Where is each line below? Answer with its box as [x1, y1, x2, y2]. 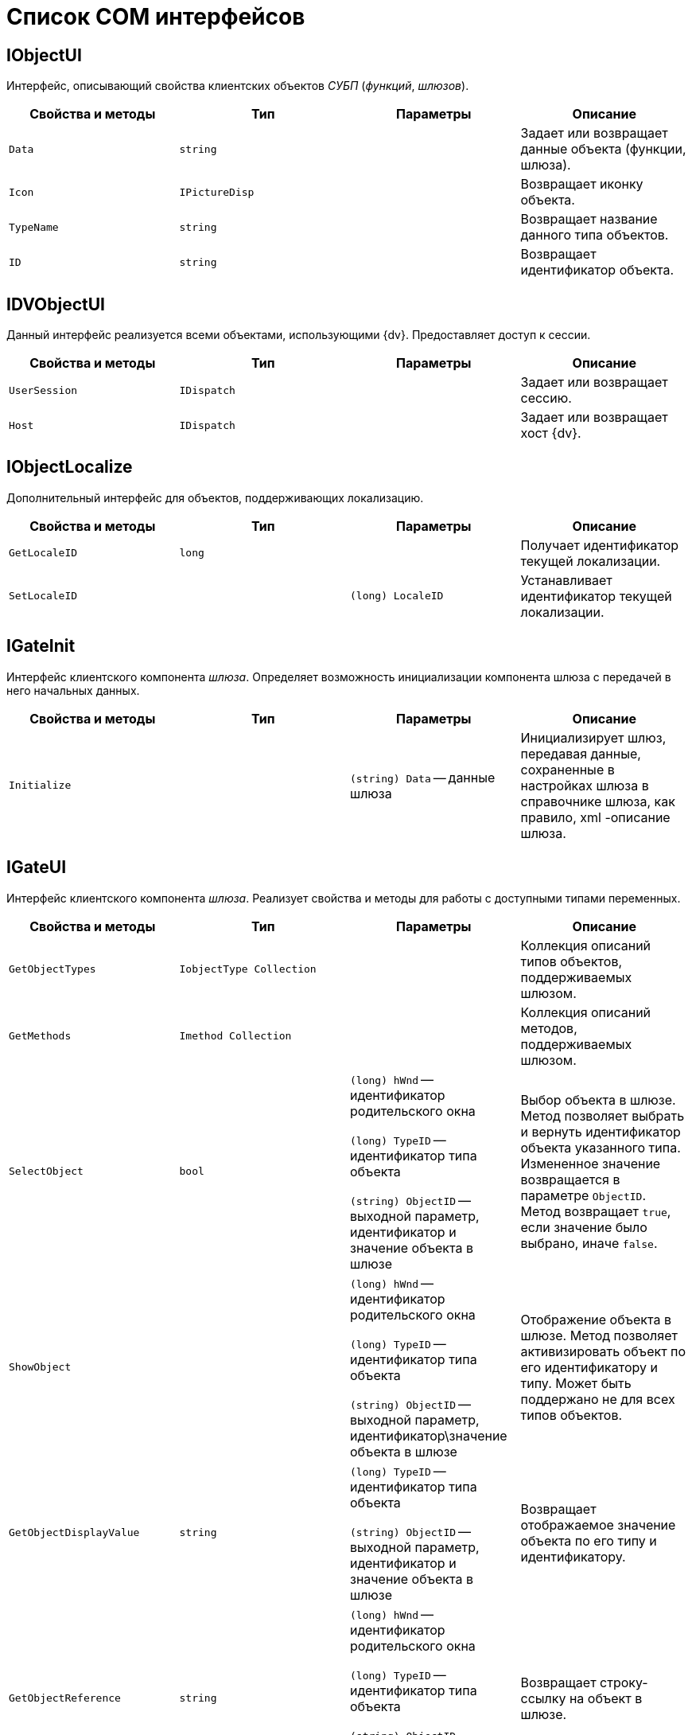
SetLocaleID [9, 590, 78, 602]
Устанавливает [520, 571, 612, 588]
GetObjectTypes [9, 963, 96, 976]
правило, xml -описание [520, 809, 671, 825]
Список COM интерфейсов [6, 3, 305, 30]
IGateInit [6, 636, 76, 657]
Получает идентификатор [520, 536, 679, 553]
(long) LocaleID [350, 590, 444, 602]
